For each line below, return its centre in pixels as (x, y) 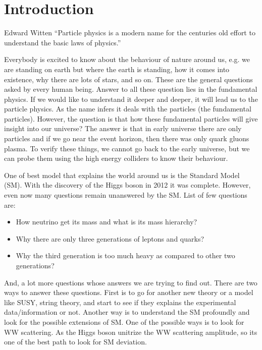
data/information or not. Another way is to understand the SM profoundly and (127, 312)
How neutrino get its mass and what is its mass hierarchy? (107, 222)
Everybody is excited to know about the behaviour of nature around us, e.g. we (127, 59)
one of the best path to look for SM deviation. (75, 342)
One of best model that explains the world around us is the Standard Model (122, 175)
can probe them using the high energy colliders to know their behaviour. (116, 158)
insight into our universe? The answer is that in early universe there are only (123, 128)
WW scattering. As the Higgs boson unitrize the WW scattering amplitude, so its (131, 332)
